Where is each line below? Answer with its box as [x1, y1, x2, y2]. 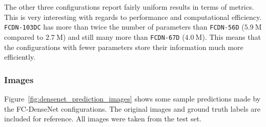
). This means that [202, 31, 261, 42]
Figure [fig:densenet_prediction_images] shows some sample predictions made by [4, 93, 261, 104]
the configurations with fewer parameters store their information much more [4, 41, 243, 52]
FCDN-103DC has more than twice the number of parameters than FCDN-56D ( [4, 21, 244, 32]
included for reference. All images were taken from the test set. [4, 113, 201, 124]
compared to [4, 31, 44, 42]
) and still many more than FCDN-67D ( [63, 31, 185, 42]
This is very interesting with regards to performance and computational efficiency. [4, 11, 262, 22]
